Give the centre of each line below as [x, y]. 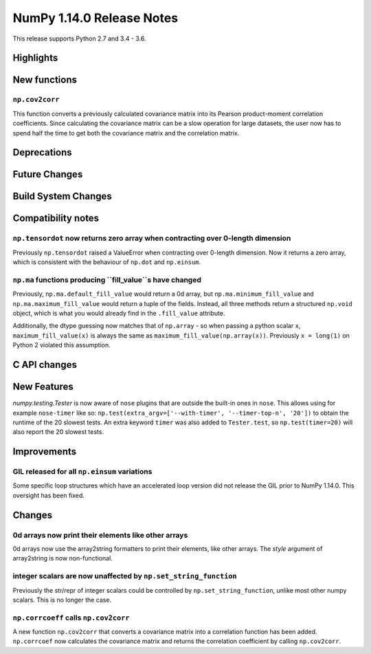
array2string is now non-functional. [63, 558]
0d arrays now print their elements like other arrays [100, 535]
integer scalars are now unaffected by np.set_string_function [125, 576]
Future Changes [48, 174]
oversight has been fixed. [49, 495]
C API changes [45, 365]
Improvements [45, 451]
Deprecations [42, 152]
